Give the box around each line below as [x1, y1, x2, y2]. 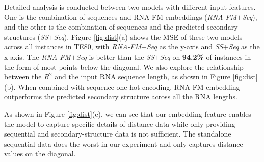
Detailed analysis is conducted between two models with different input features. [4, 2, 256, 12]
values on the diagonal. [4, 148, 76, 159]
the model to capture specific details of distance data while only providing [4, 118, 235, 129]
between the [4, 71, 42, 82]
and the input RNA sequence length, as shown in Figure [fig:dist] [55, 71, 258, 82]
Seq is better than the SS [76, 51, 154, 62]
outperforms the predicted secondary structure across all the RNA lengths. [4, 91, 237, 102]
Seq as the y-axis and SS [146, 41, 223, 52]
